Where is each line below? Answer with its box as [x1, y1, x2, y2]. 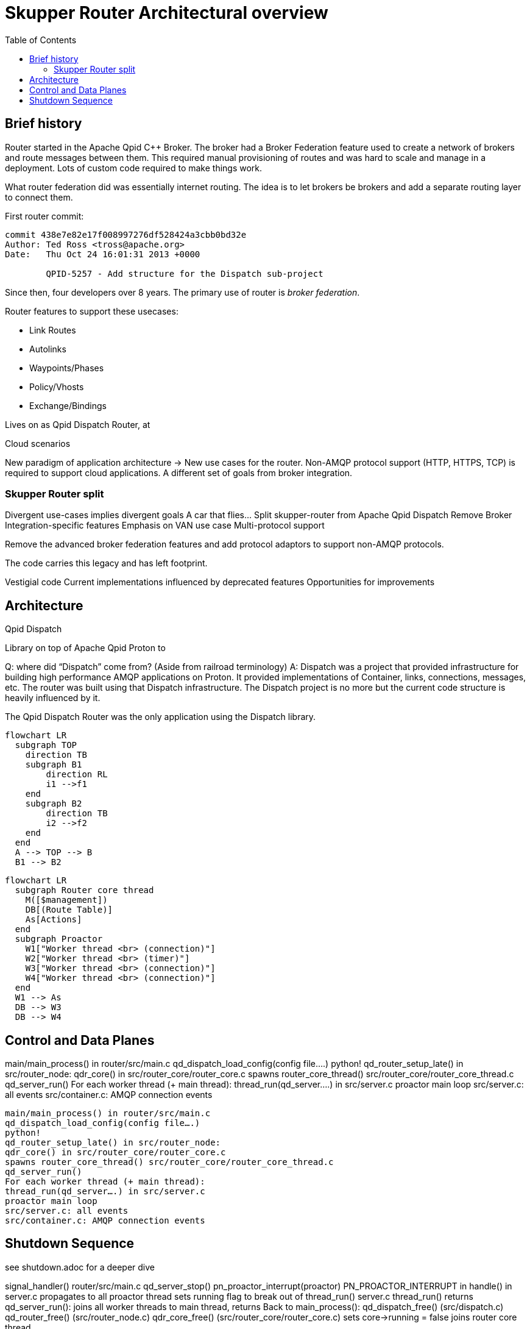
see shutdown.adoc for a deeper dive [5, 1261, 155, 1272]
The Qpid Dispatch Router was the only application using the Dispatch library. [5, 711, 316, 722]
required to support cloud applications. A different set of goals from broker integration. [5, 467, 353, 478]
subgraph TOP [15, 740, 77, 750]
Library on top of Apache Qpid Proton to [5, 643, 166, 654]
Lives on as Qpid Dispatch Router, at [5, 419, 150, 430]
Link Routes [29, 324, 76, 335]
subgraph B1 [25, 760, 82, 770]
